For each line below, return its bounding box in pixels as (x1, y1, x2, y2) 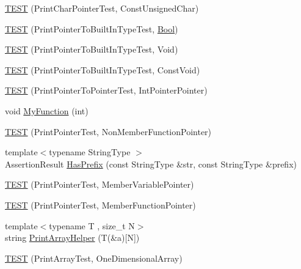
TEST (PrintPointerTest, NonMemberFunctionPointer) (5, 125, 212, 138)
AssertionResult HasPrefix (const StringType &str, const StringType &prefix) (5, 157, 297, 170)
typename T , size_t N (49, 219, 135, 232)
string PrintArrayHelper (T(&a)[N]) (5, 231, 140, 244)
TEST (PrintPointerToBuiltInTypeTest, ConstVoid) (5, 63, 200, 76)
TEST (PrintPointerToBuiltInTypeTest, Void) (5, 43, 178, 56)
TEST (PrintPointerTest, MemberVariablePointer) (5, 178, 194, 191)
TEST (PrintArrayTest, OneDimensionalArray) (5, 251, 183, 264)
